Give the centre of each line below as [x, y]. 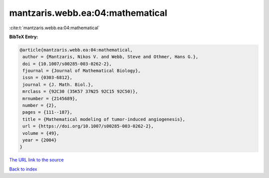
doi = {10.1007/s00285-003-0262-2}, [67, 64]
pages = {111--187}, [48, 112]
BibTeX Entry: [24, 37]
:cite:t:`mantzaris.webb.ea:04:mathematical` [54, 28]
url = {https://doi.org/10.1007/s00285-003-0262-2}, [88, 126]
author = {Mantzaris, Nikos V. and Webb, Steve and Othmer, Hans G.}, [111, 57]
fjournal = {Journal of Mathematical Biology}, [82, 71]
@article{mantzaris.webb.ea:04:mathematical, [76, 50]
